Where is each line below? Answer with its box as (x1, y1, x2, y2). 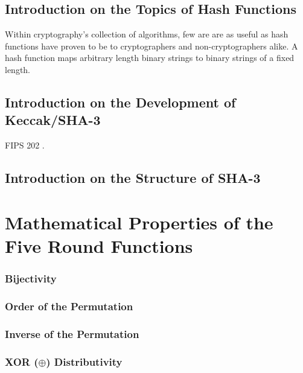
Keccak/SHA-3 (5, 110, 101, 129)
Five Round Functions (5, 233, 193, 258)
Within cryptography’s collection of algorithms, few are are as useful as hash (5, 28, 289, 40)
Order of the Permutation (5, 298, 133, 313)
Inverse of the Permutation (5, 326, 139, 341)
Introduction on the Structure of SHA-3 (5, 168, 261, 187)
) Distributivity (46, 354, 123, 369)
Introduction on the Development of (5, 92, 236, 111)
